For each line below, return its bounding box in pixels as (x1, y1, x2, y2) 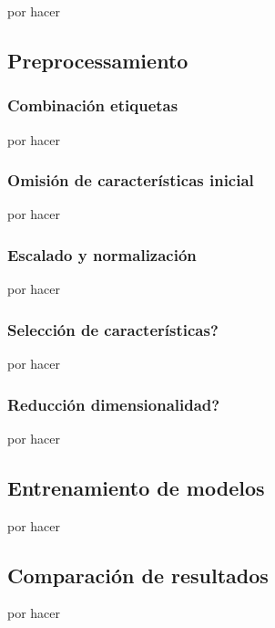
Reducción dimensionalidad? (7, 392, 220, 415)
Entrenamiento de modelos (7, 473, 265, 501)
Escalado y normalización (7, 243, 197, 266)
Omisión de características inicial (7, 169, 254, 192)
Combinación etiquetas (7, 94, 178, 117)
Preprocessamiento (7, 46, 188, 74)
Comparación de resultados (7, 560, 269, 589)
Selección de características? (7, 318, 219, 340)
